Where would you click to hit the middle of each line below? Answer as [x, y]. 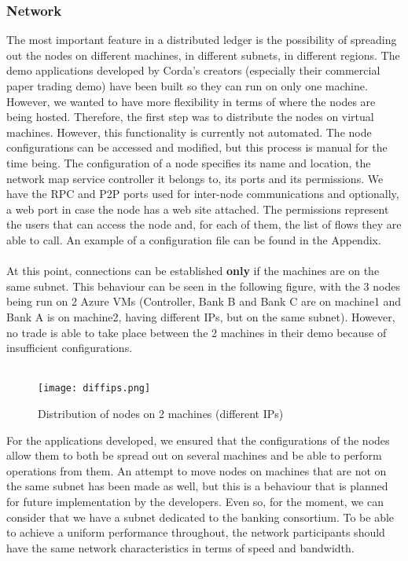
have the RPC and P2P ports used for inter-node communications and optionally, [203, 194]
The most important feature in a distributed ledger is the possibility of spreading [202, 40]
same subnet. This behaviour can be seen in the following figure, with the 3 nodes [203, 286]
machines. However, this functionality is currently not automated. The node [189, 132]
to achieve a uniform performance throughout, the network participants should [196, 532]
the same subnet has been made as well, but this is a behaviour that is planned [197, 486]
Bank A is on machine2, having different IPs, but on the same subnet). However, [201, 316]
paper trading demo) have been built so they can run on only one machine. [187, 86]
